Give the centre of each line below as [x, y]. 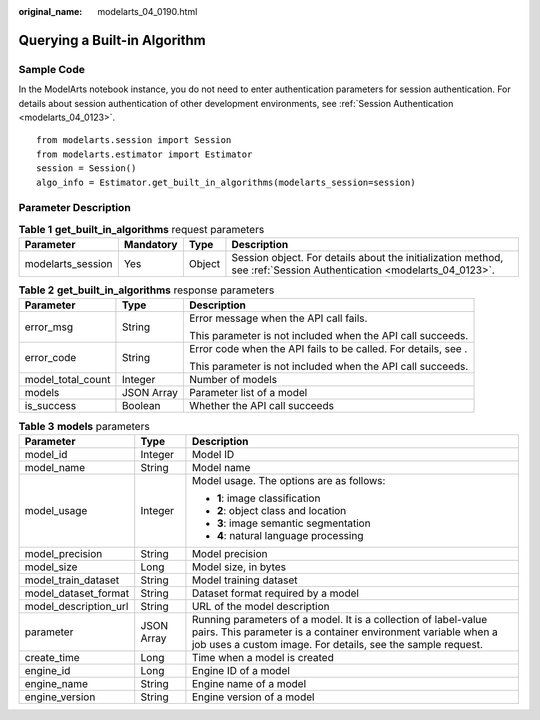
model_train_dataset [72, 580]
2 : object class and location [281, 510]
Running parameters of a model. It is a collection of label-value [339, 619]
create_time [52, 657]
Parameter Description [75, 208]
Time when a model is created [262, 657]
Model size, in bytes [239, 567]
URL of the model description [260, 606]
